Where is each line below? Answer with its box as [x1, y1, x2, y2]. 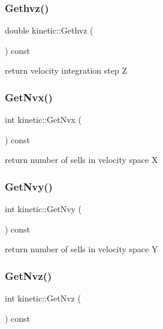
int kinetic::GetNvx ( [5, 113, 82, 126]
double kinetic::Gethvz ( [5, 24, 93, 37]
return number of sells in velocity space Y [5, 243, 158, 255]
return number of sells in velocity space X [5, 153, 158, 166]
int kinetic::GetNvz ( [5, 292, 81, 304]
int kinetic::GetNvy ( [5, 203, 82, 215]
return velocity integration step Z [5, 64, 127, 77]
